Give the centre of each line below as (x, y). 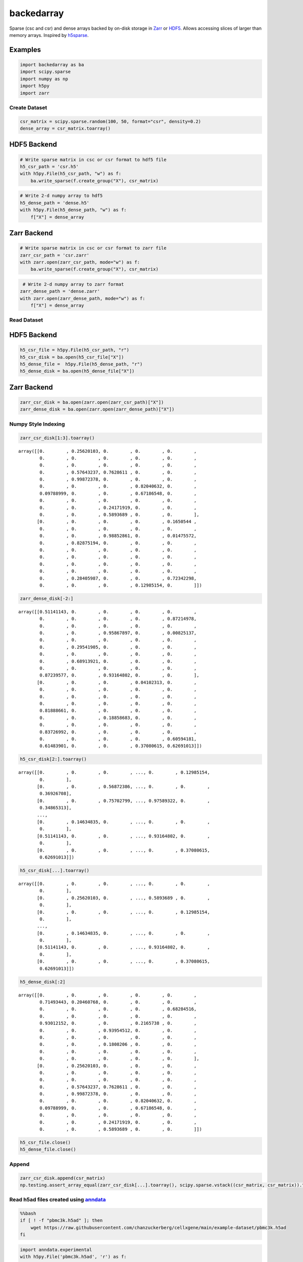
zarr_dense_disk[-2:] (47, 598)
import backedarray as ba (52, 65)
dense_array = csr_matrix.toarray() (65, 128)
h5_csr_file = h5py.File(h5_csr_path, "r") (75, 350)
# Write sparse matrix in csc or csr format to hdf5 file (93, 160)
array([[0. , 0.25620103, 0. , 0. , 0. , (108, 451)
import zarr (35, 93)
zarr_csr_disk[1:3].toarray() (57, 438)
